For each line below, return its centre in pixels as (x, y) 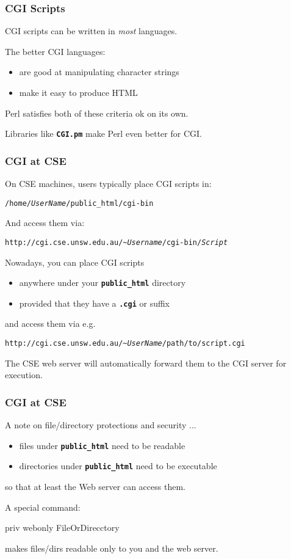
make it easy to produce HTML (78, 92)
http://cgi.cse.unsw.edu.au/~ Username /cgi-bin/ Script (117, 242)
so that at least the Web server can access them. (95, 487)
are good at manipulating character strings (99, 72)
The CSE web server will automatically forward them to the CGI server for (146, 363)
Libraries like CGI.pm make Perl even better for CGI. (103, 133)
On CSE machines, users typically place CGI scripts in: (108, 184)
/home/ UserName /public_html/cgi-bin (79, 203)
